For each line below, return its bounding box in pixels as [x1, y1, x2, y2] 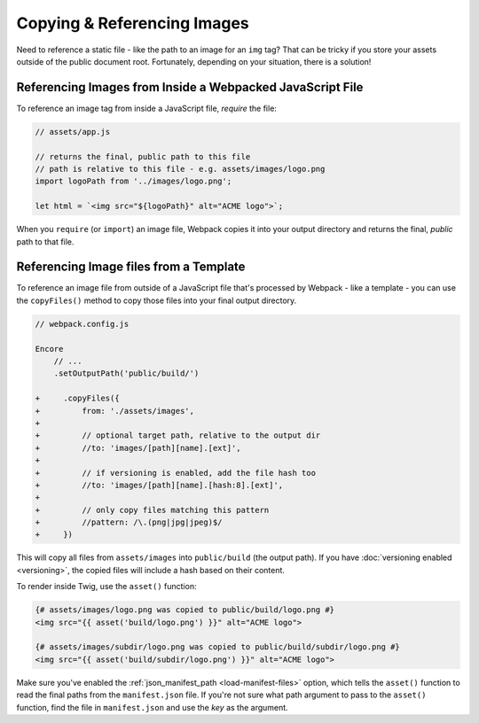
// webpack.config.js [35, 319, 130, 329]
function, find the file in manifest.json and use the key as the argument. [16, 702, 288, 712]
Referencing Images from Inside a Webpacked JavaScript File [16, 80, 364, 95]
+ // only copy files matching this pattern [35, 505, 270, 515]
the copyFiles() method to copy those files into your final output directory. [16, 295, 297, 306]
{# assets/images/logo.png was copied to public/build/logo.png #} [35, 605, 335, 615]
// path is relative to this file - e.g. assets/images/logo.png [35, 164, 326, 174]
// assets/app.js [35, 127, 111, 136]
